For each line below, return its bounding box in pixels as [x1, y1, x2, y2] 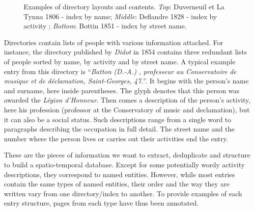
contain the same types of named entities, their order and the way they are [4, 179, 230, 189]
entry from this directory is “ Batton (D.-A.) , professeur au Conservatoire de [4, 66, 237, 76]
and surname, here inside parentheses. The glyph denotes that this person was [4, 85, 240, 95]
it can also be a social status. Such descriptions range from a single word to [4, 114, 231, 124]
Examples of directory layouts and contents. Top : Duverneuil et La [24, 1, 225, 11]
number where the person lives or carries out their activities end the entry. [4, 133, 228, 143]
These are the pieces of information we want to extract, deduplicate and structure [4, 150, 251, 160]
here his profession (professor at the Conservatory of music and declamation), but [4, 104, 250, 114]
